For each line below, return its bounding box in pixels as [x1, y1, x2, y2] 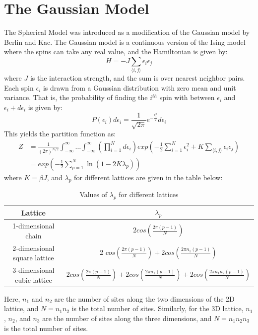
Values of [79, 189, 108, 200]
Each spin [4, 82, 34, 93]
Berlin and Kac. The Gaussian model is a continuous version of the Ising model [4, 36, 246, 47]
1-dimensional [12, 221, 55, 231]
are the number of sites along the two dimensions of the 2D [54, 293, 235, 304]
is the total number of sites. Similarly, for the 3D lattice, [71, 303, 244, 314]
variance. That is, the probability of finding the [4, 92, 148, 103]
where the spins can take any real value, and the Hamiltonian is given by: [4, 46, 228, 57]
